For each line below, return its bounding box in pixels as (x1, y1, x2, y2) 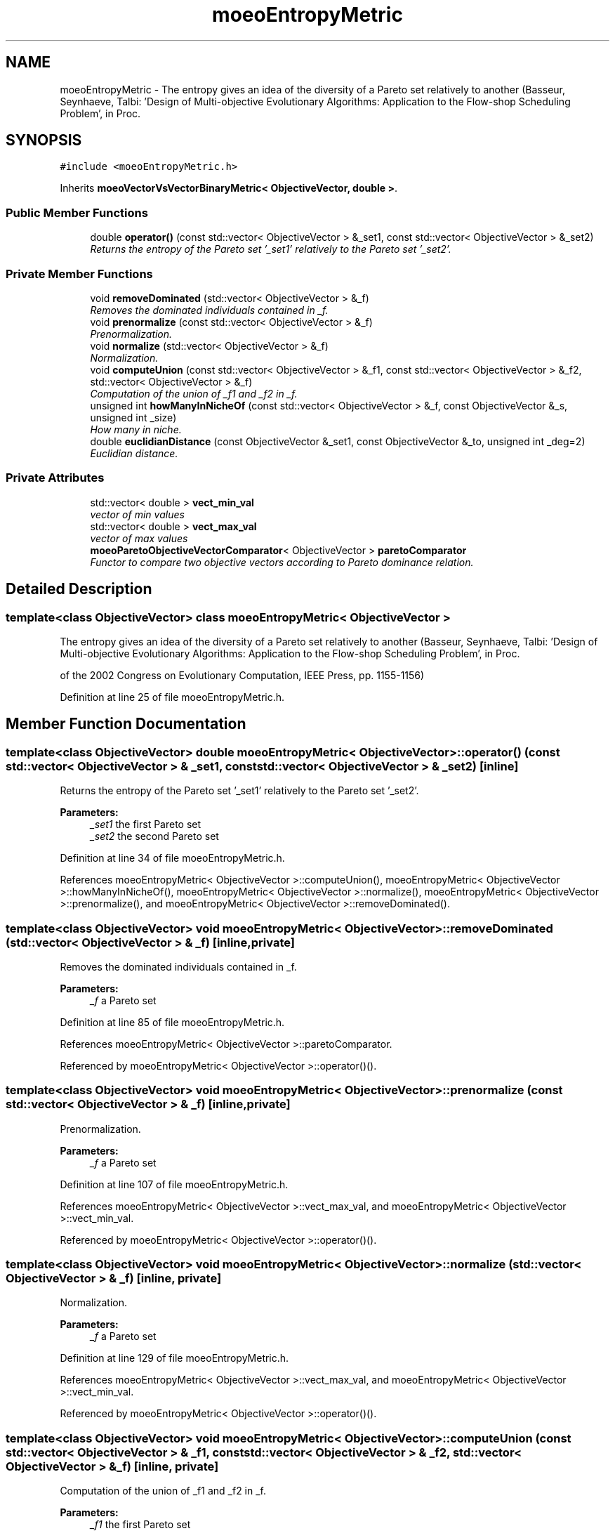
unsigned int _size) (90, 411, 177, 423)
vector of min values (90, 508, 185, 520)
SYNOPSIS (6, 131, 82, 150)
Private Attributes (6, 471, 105, 485)
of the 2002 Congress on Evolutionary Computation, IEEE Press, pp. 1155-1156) (60, 669, 425, 681)
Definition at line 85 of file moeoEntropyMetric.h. (60, 1016, 285, 1028)
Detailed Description (6, 580, 152, 598)
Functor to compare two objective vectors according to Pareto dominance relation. (90, 556, 474, 568)
